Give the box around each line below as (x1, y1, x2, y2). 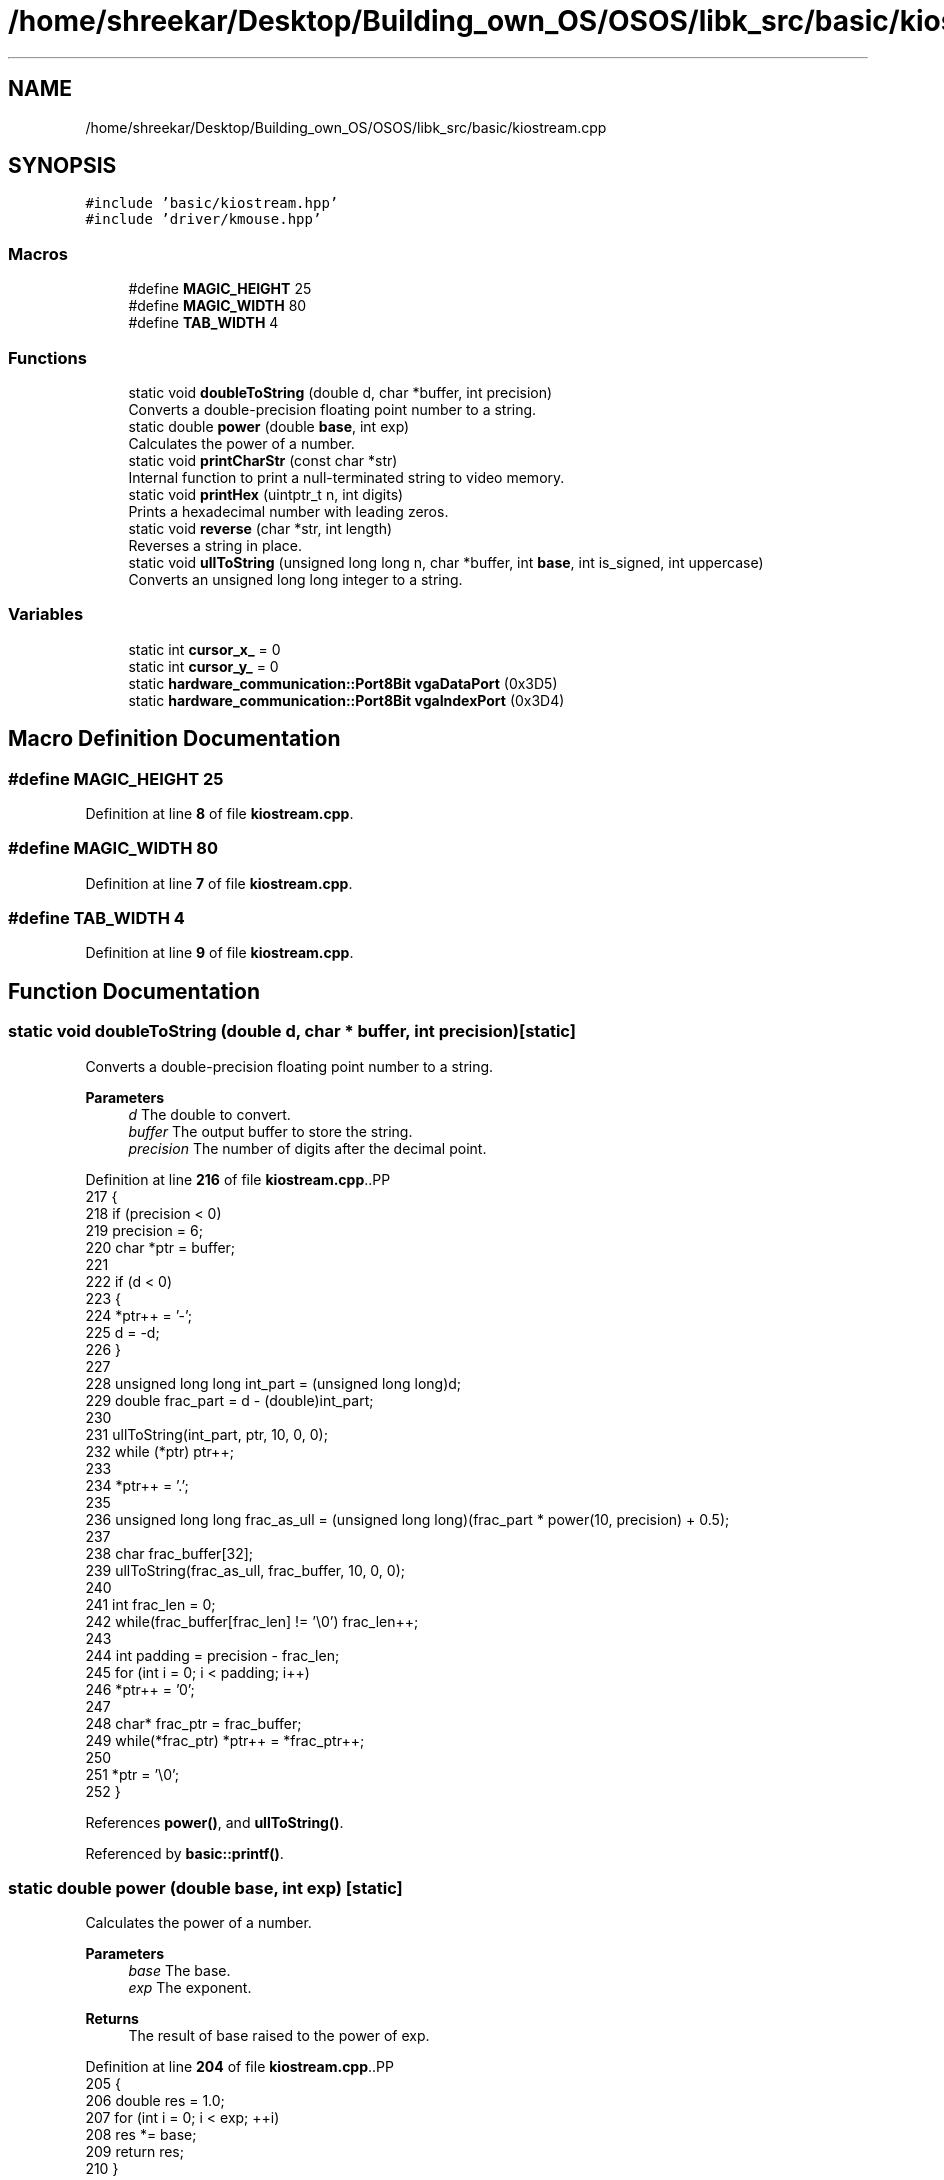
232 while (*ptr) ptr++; (85, 1442, 234, 1460)
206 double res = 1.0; (85, 2092, 225, 2110)
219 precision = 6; (85, 1221, 203, 1239)
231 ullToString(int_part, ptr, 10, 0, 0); (85, 1425, 328, 1443)
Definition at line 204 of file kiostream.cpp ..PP (85, 2058, 394, 2076)
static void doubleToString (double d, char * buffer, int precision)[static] (8, 1021, 576, 1042)
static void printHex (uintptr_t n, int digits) (128, 485, 404, 503)
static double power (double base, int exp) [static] (8, 1878, 403, 1898)
